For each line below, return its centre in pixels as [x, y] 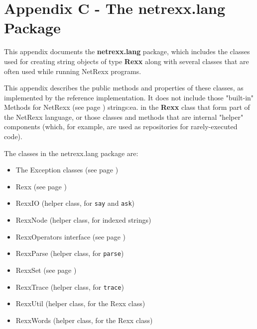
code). [13, 136]
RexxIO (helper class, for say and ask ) [75, 203]
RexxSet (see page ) [46, 270]
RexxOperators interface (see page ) [70, 236]
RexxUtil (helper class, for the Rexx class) [80, 303]
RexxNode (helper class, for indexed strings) [83, 220]
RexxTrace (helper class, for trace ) [70, 287]
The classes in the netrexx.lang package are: [71, 153]
